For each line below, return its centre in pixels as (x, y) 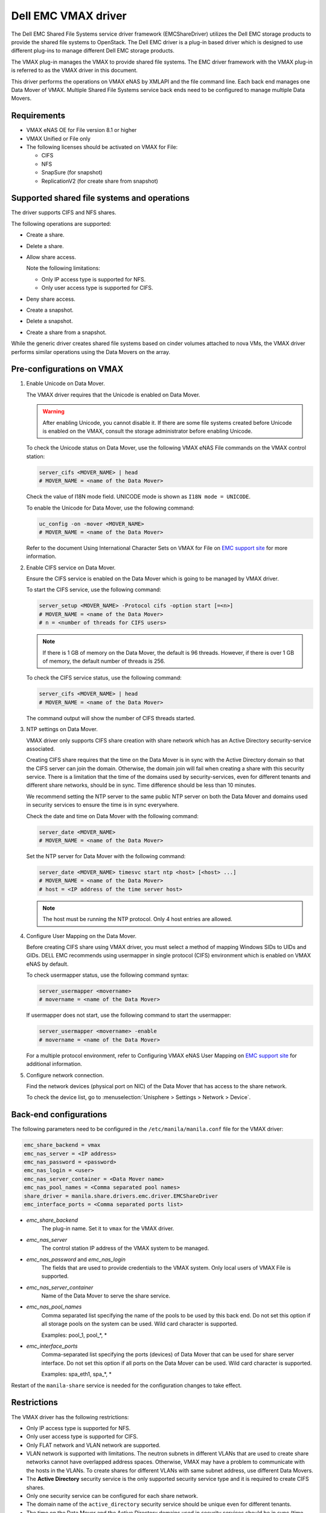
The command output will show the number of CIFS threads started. (111, 718)
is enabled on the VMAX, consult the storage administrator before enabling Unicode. (148, 431)
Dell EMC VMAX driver (69, 16)
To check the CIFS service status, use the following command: (104, 678)
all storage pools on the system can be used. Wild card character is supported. (139, 1324)
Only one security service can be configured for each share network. (112, 1496)
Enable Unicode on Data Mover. (66, 384)
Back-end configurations (59, 1114)
